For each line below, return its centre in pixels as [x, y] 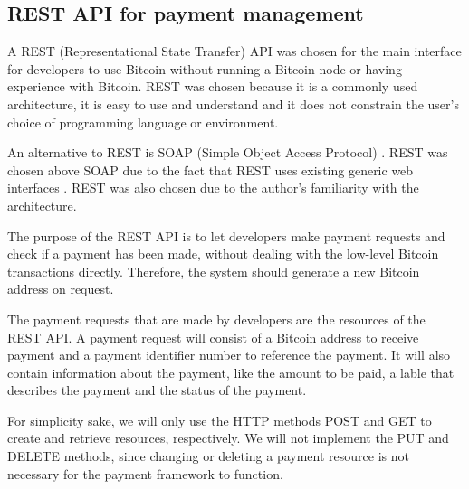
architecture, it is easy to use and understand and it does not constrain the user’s [233, 103]
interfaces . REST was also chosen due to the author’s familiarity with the [213, 188]
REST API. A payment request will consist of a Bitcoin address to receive [213, 337]
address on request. [61, 289]
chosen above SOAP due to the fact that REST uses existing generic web [211, 169]
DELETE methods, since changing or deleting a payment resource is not [208, 456]
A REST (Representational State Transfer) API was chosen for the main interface [234, 51]
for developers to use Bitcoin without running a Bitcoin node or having [205, 68]
